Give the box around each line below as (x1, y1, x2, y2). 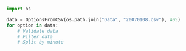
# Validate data (17, 28, 59, 34)
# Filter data (17, 33, 53, 39)
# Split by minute (17, 39, 64, 46)
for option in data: (6, 22, 59, 29)
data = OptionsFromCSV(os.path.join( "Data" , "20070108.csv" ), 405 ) (6, 16, 181, 22)
